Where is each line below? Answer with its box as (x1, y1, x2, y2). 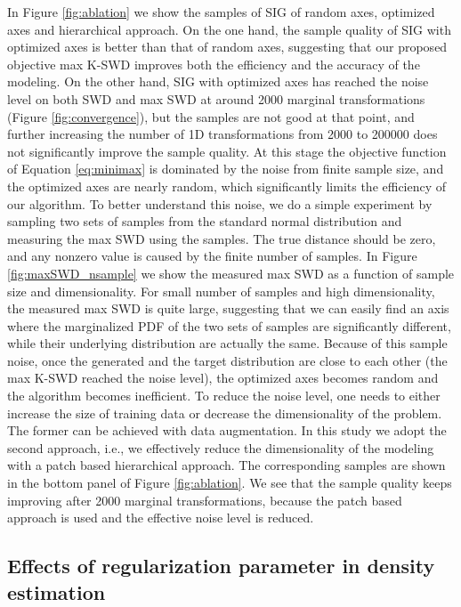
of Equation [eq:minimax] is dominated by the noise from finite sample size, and (7, 159, 444, 178)
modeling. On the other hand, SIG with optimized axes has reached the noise (7, 72, 429, 91)
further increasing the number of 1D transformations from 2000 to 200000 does (7, 125, 438, 143)
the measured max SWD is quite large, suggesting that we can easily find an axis (7, 299, 449, 318)
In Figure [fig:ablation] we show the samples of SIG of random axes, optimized (7, 3, 435, 20)
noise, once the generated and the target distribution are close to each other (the (7, 351, 448, 369)
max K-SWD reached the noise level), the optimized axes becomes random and (7, 368, 439, 387)
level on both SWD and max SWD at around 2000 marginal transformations (7, 89, 425, 108)
